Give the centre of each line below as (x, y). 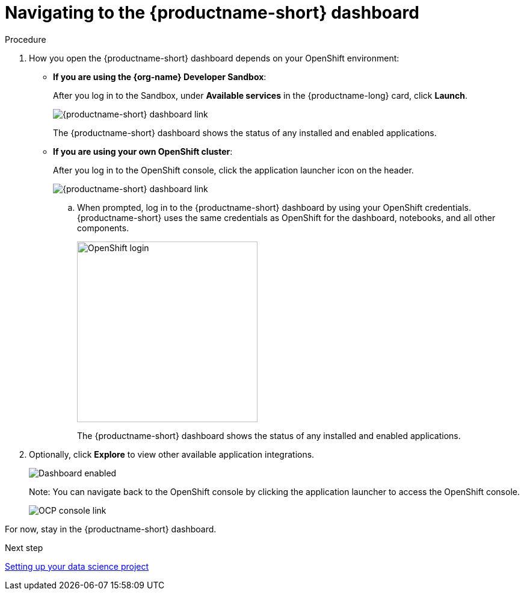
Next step (24, 547)
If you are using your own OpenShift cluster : (143, 151)
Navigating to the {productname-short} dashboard (212, 13)
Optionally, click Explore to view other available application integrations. (172, 454)
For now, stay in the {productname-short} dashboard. (111, 529)
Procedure (26, 39)
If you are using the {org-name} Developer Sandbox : (160, 76)
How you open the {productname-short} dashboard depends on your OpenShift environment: (214, 58)
